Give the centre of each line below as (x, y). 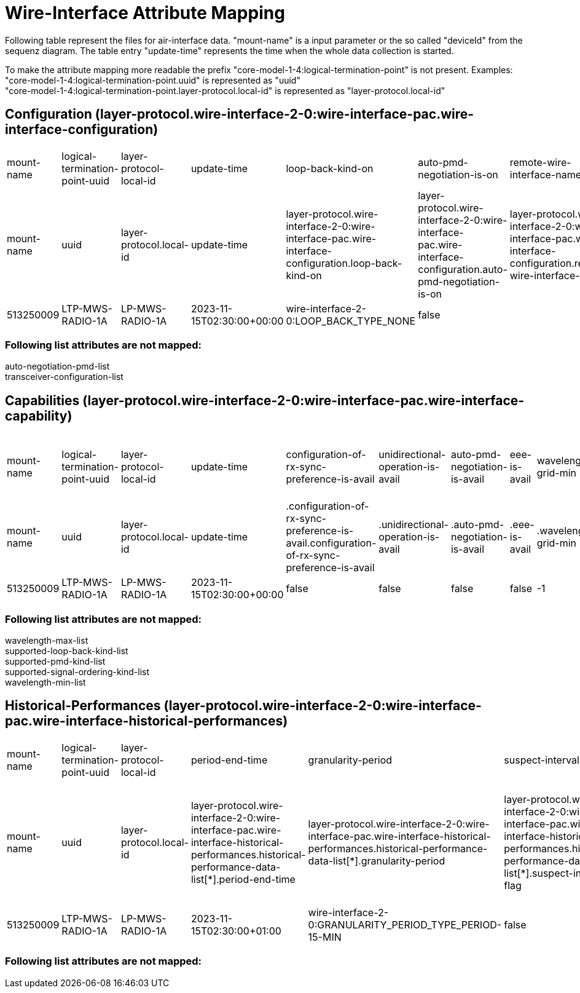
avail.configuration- (331, 543)
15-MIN (325, 937)
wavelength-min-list (45, 682)
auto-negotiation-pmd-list (57, 366)
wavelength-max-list (47, 640)
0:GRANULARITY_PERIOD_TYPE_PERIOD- (405, 924)
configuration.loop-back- (344, 263)
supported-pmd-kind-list (55, 661)
